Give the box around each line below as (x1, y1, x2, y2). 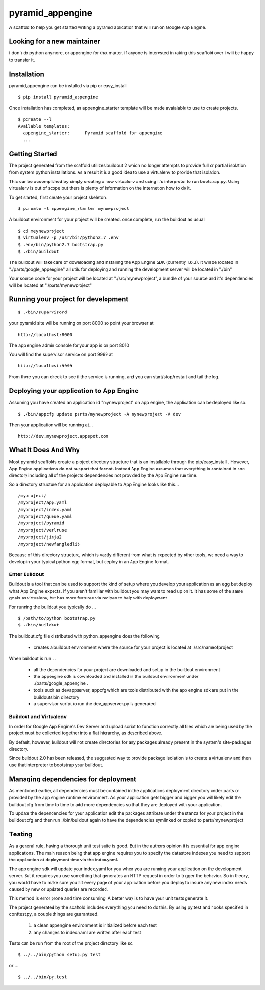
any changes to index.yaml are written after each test (33, 929, 141, 935)
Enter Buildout (9, 571, 44, 578)
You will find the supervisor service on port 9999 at (9, 351, 113, 358)
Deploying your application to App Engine (9, 387, 139, 395)
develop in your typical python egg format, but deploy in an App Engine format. (9, 559, 169, 565)
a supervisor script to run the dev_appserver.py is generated (33, 701, 156, 706)
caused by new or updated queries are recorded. (9, 886, 108, 892)
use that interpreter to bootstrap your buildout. (9, 762, 103, 768)
